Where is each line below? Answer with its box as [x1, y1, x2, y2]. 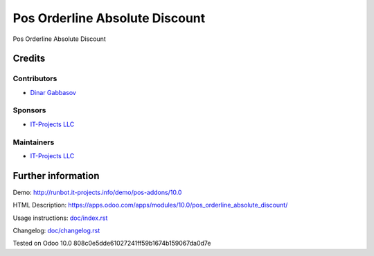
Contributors [12, 74, 57, 83]
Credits [12, 53, 46, 65]
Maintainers [12, 137, 55, 147]
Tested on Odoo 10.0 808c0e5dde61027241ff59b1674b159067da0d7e [12, 239, 211, 248]
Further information [12, 170, 100, 182]
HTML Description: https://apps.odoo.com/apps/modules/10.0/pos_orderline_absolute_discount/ [12, 201, 288, 210]
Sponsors [12, 105, 46, 115]
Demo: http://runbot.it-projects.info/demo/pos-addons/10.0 [12, 188, 182, 196]
